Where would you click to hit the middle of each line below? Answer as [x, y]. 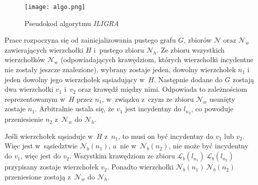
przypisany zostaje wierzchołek [52, 167]
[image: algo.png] [55, 7]
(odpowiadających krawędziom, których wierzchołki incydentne [157, 59]
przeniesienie [24, 119]
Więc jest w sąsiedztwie [41, 146]
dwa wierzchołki [29, 89]
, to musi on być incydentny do [166, 136]
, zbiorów [198, 40]
